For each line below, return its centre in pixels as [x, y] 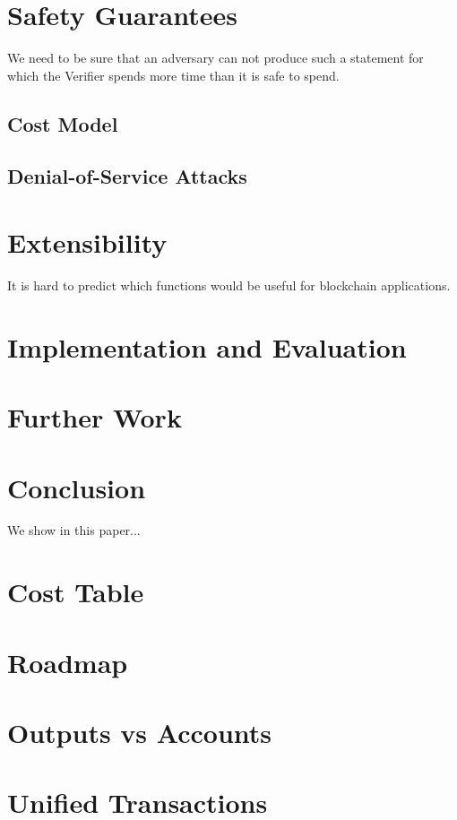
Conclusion [77, 487]
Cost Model [63, 123]
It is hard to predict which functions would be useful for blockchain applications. [229, 285]
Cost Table [76, 592]
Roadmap [68, 662]
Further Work [95, 417]
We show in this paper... [74, 530]
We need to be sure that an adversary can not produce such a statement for [216, 58]
